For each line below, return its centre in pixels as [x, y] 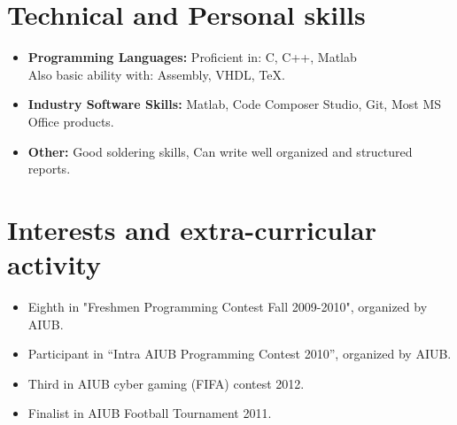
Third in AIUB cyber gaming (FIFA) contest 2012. [166, 383]
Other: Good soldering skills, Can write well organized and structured [220, 151]
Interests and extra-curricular [192, 229]
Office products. [71, 121]
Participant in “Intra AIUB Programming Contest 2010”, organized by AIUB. [240, 354]
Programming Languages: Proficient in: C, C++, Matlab [192, 57]
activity [54, 264]
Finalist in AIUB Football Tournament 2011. [150, 413]
